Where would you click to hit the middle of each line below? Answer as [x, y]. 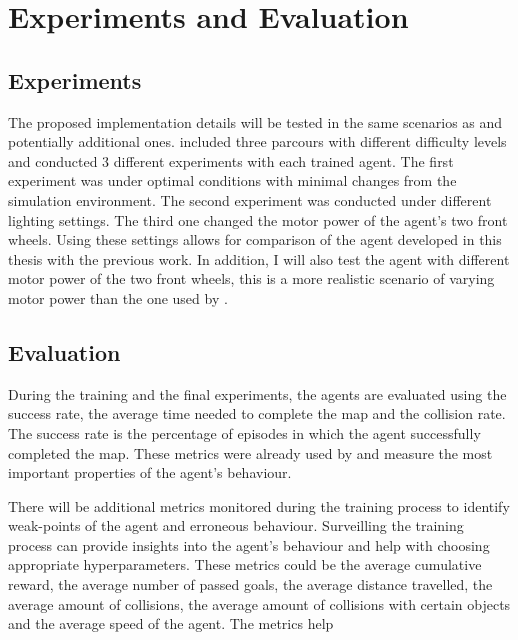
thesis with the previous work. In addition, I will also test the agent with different [259, 258]
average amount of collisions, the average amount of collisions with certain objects [259, 603]
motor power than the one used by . [118, 297]
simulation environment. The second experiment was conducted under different [250, 199]
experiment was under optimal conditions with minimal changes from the [232, 180]
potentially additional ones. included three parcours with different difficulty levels [257, 141]
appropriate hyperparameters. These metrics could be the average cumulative [245, 564]
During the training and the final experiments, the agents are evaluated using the [257, 393]
